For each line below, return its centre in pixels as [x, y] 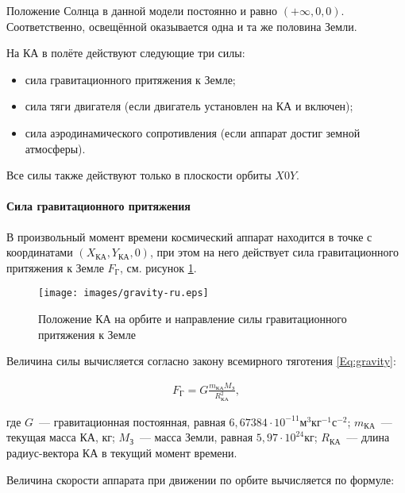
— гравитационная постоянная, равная [132, 421]
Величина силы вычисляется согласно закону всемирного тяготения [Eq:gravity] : [201, 361]
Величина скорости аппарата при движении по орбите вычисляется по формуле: [201, 479]
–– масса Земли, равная [196, 437]
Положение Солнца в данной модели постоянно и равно [142, 10]
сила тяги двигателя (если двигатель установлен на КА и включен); [189, 106]
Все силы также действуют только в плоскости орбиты [139, 175]
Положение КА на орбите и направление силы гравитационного [193, 318]
